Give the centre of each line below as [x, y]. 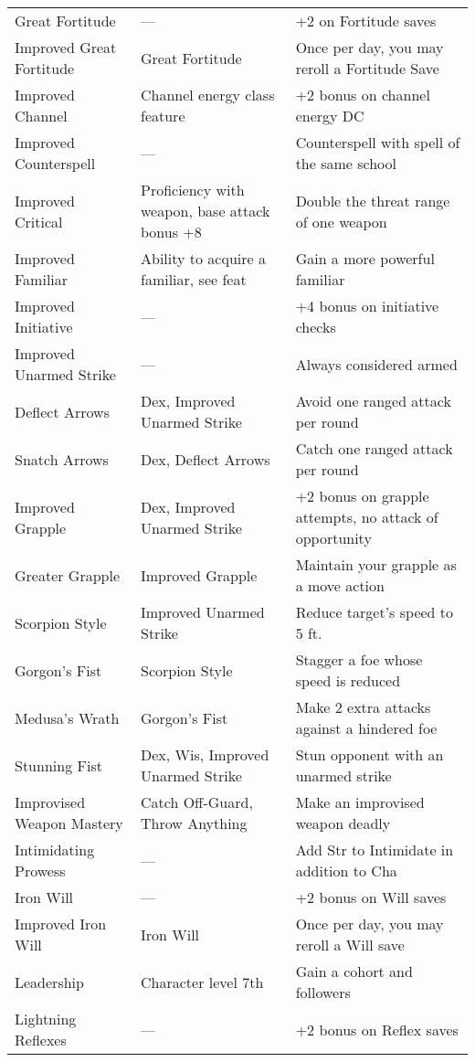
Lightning [46, 1019]
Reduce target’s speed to [375, 612]
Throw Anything [194, 823]
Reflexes [41, 1040]
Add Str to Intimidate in [375, 850]
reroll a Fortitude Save [367, 68]
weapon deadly [343, 823]
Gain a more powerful [365, 258]
